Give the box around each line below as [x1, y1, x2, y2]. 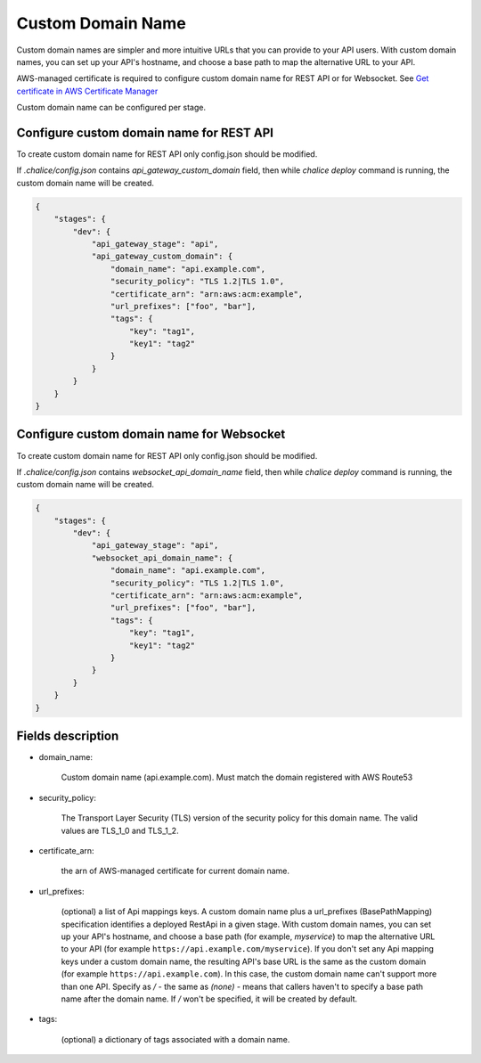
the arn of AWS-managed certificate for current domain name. [61, 865, 289, 877]
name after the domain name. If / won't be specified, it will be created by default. [61, 993, 358, 1004]
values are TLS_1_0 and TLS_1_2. [61, 825, 179, 836]
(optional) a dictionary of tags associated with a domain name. [61, 1034, 290, 1044]
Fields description [16, 728, 119, 743]
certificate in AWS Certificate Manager [16, 86, 159, 96]
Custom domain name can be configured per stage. [16, 102, 207, 113]
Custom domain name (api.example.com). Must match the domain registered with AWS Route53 [61, 772, 413, 783]
